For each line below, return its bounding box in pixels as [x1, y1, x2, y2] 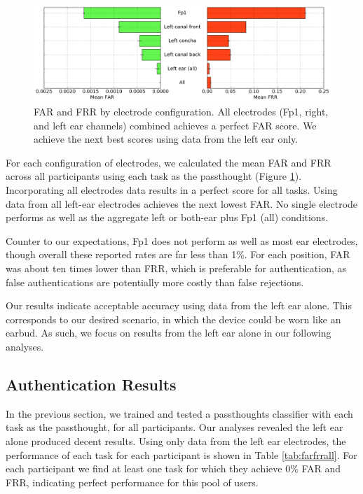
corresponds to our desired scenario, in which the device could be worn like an [6, 311, 341, 326]
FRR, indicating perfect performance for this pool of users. [6, 474, 259, 489]
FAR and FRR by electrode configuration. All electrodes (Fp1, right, [34, 104, 329, 119]
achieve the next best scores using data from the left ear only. [34, 132, 299, 146]
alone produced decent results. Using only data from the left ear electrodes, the [6, 433, 346, 448]
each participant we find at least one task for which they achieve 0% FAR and [6, 461, 341, 476]
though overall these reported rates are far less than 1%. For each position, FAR [6, 247, 350, 262]
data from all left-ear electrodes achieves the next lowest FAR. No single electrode [6, 196, 358, 211]
